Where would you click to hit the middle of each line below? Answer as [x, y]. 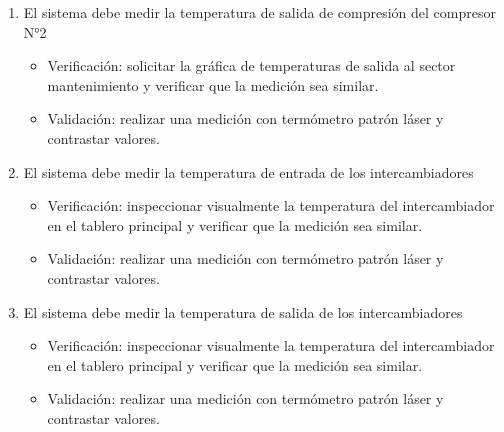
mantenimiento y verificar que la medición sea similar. [213, 84]
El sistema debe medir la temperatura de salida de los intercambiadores [243, 311]
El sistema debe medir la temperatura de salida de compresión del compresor [259, 12]
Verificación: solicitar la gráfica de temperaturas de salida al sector [251, 65]
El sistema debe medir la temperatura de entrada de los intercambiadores [248, 171]
